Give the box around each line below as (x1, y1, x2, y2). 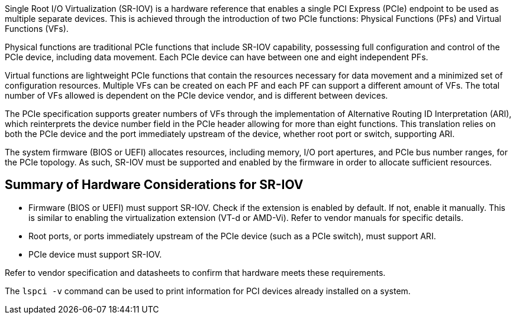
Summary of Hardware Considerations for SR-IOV (5, 177, 304, 193)
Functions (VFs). (5, 24, 69, 34)
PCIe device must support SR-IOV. (28, 249, 162, 259)
